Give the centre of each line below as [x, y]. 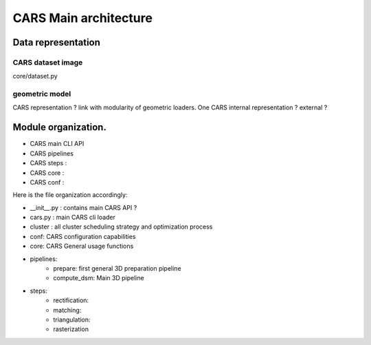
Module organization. [59, 127]
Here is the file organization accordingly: [70, 195]
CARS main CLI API [57, 144]
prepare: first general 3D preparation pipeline [117, 269]
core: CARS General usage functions [82, 246]
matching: [67, 310]
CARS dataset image [48, 62]
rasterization [71, 329]
